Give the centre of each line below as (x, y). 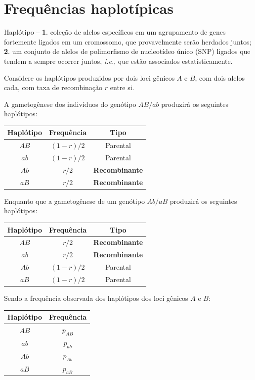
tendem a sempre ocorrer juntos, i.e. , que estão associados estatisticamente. (118, 61)
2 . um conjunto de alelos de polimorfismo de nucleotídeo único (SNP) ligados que (127, 51)
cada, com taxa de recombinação (53, 87)
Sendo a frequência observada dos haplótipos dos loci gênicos (96, 298)
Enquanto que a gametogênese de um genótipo (74, 201)
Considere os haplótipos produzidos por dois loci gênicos (89, 77)
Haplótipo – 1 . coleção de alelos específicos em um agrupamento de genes (115, 32)
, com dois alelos (220, 77)
